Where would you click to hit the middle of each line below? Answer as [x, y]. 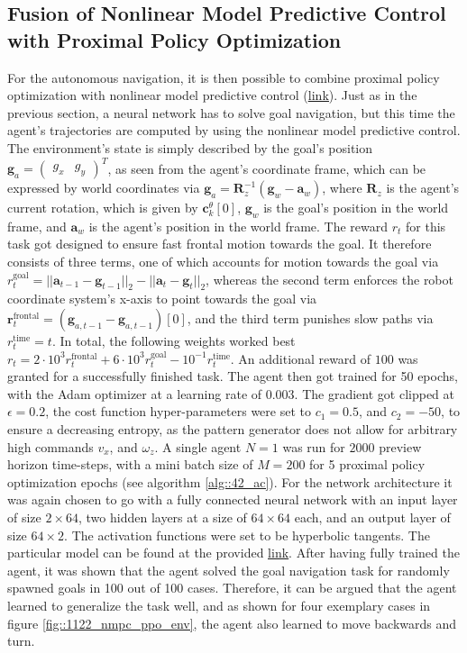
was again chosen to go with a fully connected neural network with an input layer [233, 499]
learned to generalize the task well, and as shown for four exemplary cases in [219, 605]
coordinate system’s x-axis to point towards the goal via [162, 299]
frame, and [37, 226]
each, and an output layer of [372, 517]
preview [400, 446]
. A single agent [198, 446]
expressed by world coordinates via [104, 188]
